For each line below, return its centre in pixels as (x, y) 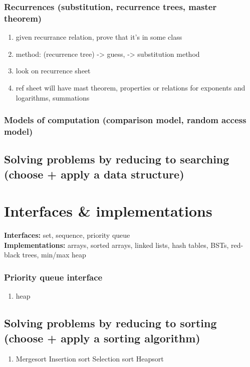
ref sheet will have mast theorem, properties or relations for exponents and (131, 87)
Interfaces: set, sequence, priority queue (67, 235)
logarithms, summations (53, 97)
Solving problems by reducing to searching (117, 159)
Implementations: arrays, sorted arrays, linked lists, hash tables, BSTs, (116, 245)
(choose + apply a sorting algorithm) (102, 338)
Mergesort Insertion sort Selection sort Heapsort (90, 359)
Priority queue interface (53, 277)
